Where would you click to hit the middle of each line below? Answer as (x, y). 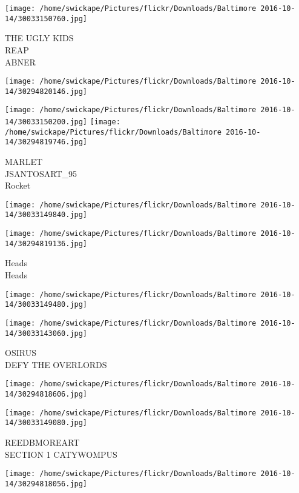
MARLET (24, 162)
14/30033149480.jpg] (46, 305)
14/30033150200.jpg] (46, 122)
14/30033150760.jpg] (46, 18)
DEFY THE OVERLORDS (56, 364)
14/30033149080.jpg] (46, 423)
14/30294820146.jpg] (46, 91)
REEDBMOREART (42, 442)
